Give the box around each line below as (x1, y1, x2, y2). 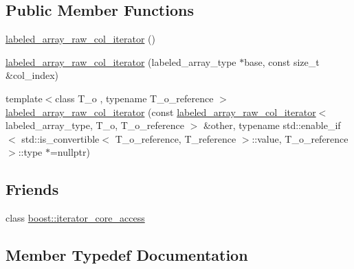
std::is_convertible (21, 131, 100, 145)
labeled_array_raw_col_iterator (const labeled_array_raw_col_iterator (5, 104, 316, 119)
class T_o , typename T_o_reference (55, 91, 214, 105)
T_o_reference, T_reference (115, 131, 236, 145)
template (5, 91, 43, 105)
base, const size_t (244, 54, 320, 69)
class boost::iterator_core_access (5, 211, 145, 225)
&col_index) (5, 68, 59, 82)
